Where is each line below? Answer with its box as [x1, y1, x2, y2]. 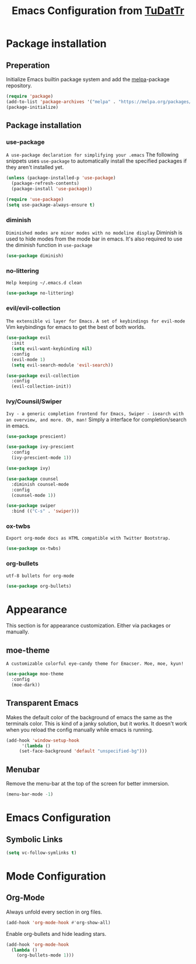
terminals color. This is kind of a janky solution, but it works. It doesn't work [6, 720, 188, 727]
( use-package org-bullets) [6, 583, 72, 589]
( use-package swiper [6, 503, 57, 509]
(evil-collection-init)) [11, 383, 72, 390]
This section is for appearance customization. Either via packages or [6, 622, 171, 629]
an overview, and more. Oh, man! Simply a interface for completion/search [6, 416, 187, 423]
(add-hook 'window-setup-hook [6, 737, 80, 743]
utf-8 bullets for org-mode [6, 572, 75, 579]
